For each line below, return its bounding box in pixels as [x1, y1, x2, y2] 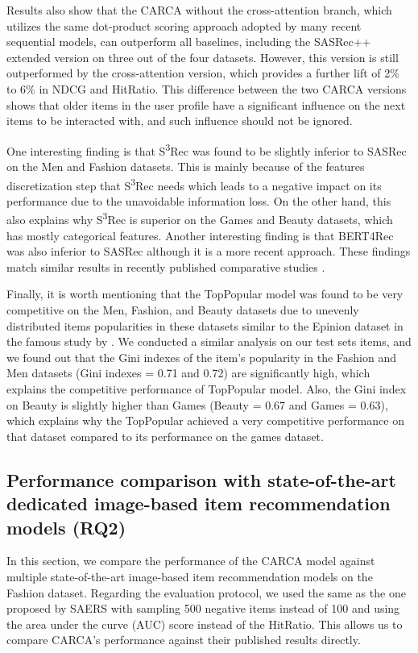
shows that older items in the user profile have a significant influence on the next [6, 96, 406, 113]
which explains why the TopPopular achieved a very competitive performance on [6, 412, 404, 429]
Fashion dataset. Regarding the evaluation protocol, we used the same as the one [6, 584, 406, 601]
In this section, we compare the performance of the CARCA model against [6, 552, 375, 569]
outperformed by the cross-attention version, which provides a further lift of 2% [6, 64, 399, 81]
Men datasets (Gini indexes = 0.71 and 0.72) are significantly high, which [6, 364, 370, 381]
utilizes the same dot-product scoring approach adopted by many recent [6, 17, 362, 34]
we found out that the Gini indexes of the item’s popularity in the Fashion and [6, 348, 397, 365]
